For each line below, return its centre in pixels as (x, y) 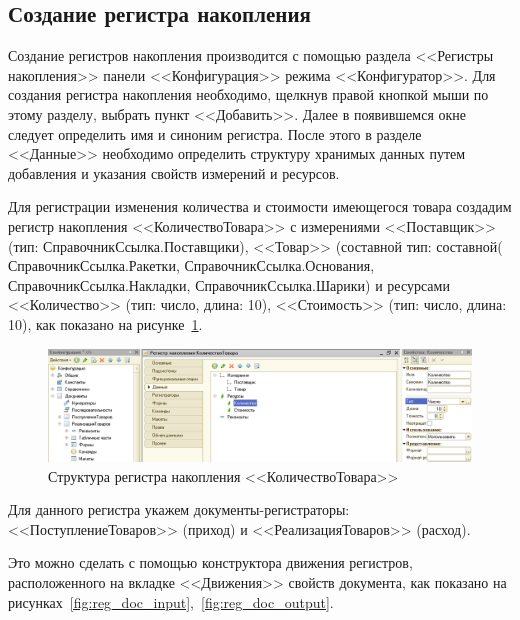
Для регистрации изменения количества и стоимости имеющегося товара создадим (260, 206)
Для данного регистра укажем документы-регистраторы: (179, 509)
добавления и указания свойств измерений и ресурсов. (174, 172)
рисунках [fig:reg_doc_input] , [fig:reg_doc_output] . (171, 601)
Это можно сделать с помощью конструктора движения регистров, (210, 562)
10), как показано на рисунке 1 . (105, 323)
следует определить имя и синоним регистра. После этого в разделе (215, 133)
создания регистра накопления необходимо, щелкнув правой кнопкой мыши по (248, 94)
